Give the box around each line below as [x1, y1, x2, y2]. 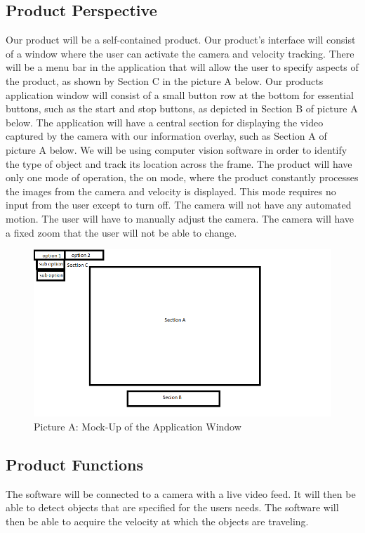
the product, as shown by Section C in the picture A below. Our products [6, 73, 324, 88]
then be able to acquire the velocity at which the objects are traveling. [6, 513, 309, 528]
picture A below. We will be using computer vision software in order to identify [6, 142, 347, 157]
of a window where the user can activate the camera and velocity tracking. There [6, 46, 354, 60]
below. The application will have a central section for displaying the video [6, 114, 324, 129]
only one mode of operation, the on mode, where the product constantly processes [6, 170, 359, 185]
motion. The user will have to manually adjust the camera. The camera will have [6, 211, 354, 225]
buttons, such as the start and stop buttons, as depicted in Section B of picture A [6, 101, 358, 116]
